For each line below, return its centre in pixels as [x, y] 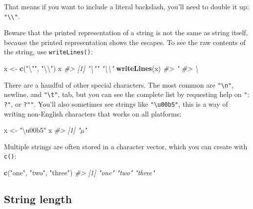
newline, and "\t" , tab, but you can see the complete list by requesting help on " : [127, 94]
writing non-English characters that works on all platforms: [93, 113]
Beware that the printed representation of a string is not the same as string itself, [126, 33]
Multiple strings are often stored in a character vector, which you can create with [126, 146]
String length [38, 199]
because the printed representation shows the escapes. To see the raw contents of [125, 42]
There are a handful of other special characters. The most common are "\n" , [119, 84]
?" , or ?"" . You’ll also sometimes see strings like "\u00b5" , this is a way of [116, 104]
